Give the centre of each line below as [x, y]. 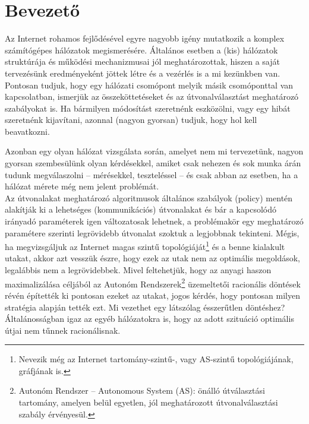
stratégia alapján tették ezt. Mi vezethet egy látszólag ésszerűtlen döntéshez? [145, 307]
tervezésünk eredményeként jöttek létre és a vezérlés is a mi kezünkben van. [143, 73]
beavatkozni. [27, 131]
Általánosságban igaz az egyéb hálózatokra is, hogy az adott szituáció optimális [149, 319]
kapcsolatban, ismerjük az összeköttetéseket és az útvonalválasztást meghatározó [152, 96]
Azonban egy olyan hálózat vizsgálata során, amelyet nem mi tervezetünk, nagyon [154, 151]
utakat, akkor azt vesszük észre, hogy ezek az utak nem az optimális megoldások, [152, 258]
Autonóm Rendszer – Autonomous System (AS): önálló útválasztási [142, 390]
